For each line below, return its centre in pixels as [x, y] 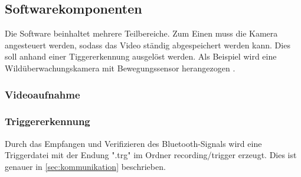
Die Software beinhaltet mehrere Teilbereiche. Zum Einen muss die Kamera [141, 33]
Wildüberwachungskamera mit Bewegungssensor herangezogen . [120, 68]
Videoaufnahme [42, 94]
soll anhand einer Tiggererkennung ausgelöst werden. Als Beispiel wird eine [141, 56]
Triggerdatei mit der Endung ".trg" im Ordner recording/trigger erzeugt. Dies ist [151, 155]
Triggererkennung [48, 121]
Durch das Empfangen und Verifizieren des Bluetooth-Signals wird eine [133, 143]
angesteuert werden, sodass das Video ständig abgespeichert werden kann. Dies [148, 45]
